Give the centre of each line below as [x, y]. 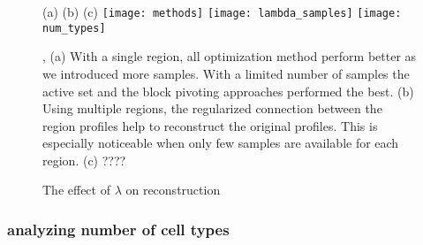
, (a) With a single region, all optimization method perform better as [230, 56]
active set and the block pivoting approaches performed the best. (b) [228, 91]
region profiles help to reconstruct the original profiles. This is [210, 125]
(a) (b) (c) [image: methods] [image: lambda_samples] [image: [222, 11]
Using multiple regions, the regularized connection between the [212, 108]
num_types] [74, 28]
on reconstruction [173, 190]
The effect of [76, 190]
